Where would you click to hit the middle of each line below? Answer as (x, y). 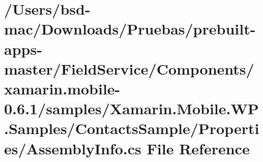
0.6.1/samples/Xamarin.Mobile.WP (131, 108)
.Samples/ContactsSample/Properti (132, 128)
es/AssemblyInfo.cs (73, 148)
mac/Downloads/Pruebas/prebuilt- (130, 29)
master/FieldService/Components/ (129, 68)
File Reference (198, 148)
